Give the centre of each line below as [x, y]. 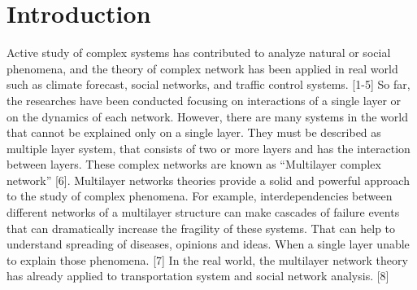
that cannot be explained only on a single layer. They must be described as [194, 132]
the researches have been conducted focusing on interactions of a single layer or [204, 100]
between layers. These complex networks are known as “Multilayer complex [194, 164]
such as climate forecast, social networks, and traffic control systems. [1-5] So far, [208, 84]
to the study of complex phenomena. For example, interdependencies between [200, 196]
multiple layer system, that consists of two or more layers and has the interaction [208, 148]
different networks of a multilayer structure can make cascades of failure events [203, 212]
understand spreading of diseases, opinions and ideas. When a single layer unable [208, 244]
